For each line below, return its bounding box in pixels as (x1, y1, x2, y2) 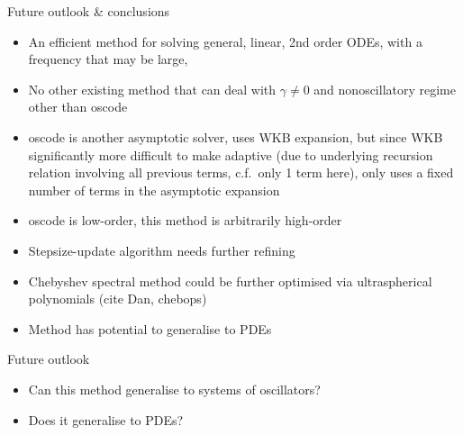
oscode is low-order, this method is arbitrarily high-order (28, 211, 342, 230)
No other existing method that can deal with (28, 79, 277, 98)
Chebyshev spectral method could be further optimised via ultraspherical (28, 271, 432, 290)
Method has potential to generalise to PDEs (28, 319, 272, 338)
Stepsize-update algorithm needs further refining (28, 240, 295, 259)
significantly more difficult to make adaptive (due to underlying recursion (28, 145, 433, 164)
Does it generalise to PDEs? (28, 410, 184, 429)
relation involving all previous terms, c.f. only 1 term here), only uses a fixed (28, 163, 454, 182)
